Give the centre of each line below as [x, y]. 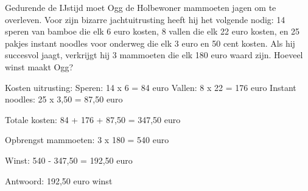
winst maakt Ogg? [39, 66]
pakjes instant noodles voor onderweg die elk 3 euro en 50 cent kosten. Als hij [150, 43]
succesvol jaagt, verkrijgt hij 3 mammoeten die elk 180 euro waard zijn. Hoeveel [154, 55]
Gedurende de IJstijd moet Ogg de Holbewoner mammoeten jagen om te [141, 7]
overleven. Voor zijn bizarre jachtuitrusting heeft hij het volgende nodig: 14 [145, 19]
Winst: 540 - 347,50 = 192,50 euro [69, 160]
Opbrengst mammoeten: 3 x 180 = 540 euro [87, 140]
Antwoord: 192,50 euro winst [59, 180]
